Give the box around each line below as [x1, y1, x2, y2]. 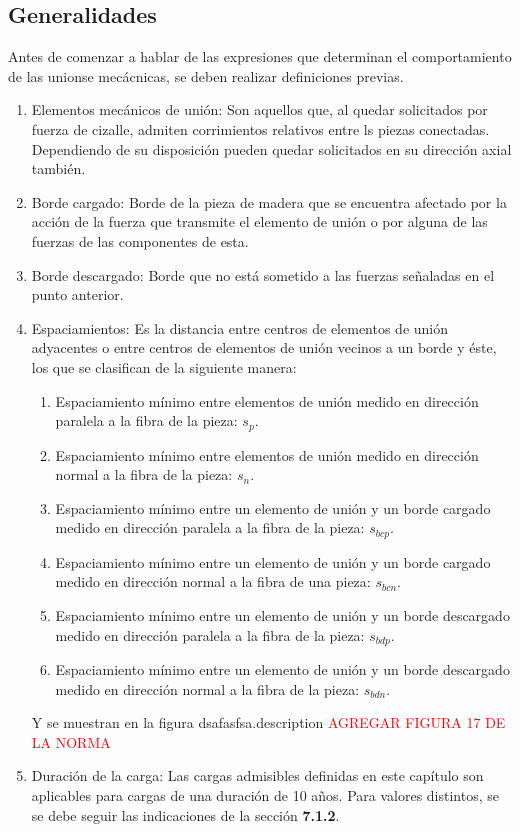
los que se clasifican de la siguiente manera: [31, 356, 297, 377]
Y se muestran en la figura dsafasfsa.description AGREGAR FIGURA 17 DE [31, 712, 506, 733]
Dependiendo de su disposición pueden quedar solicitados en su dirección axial [31, 138, 512, 159]
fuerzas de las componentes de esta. [31, 230, 249, 251]
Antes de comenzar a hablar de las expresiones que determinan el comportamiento [8, 46, 512, 67]
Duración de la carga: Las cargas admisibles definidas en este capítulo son [31, 765, 484, 786]
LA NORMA [31, 731, 111, 752]
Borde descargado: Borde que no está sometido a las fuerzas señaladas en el [31, 264, 495, 285]
